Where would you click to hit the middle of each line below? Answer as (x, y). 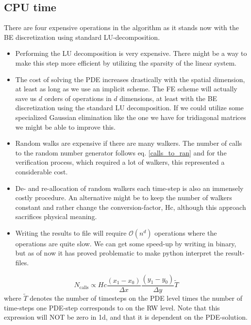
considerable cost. (42, 171)
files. (22, 263)
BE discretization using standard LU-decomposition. (82, 37)
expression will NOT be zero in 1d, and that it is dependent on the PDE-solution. (126, 317)
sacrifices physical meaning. (56, 216)
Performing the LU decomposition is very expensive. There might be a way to (131, 53)
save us (26, 98)
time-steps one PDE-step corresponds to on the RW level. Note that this (112, 307)
